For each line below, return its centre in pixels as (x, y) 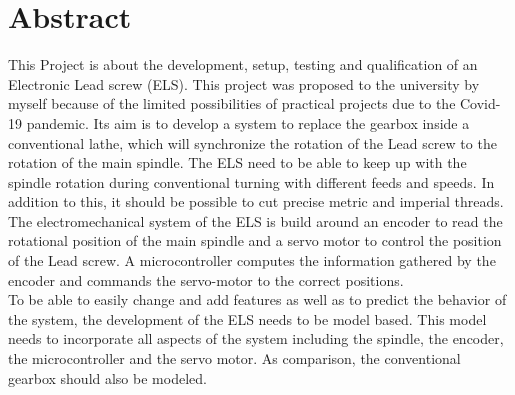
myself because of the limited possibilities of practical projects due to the (232, 103)
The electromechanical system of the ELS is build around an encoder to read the (255, 220)
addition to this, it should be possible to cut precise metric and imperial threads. (256, 201)
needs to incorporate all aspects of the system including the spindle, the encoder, (256, 338)
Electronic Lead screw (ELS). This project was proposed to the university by (244, 83)
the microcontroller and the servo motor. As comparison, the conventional (234, 358)
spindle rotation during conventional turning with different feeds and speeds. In (251, 181)
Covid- (480, 103)
